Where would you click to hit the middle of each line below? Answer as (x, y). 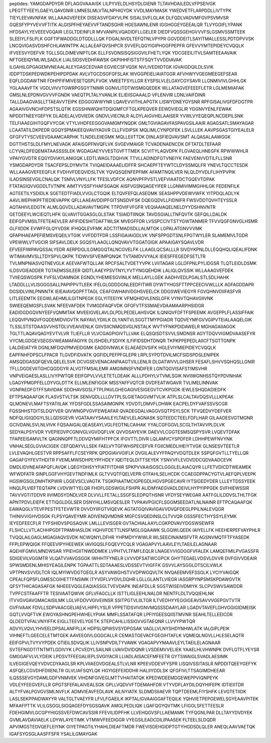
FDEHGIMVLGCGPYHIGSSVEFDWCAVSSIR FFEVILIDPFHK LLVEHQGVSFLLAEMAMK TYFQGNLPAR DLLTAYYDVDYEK (131, 713)
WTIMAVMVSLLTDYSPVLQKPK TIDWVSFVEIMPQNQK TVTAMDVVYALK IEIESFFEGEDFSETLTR (107, 256)
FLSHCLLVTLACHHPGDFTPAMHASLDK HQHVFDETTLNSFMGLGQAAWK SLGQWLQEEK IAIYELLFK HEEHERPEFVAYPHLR (135, 530)
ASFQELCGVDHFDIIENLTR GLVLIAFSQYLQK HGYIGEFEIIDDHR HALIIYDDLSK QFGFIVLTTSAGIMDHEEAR (117, 671)
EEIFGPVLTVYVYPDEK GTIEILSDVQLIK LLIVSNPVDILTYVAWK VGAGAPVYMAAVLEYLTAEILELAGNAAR (115, 643)
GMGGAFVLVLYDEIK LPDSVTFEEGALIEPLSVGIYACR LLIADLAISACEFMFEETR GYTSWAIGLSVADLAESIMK (119, 657)
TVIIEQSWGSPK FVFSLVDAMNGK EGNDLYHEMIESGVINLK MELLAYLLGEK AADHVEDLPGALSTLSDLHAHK (119, 277)
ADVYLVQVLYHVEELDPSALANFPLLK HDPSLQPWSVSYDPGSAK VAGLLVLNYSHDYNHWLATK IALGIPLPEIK (119, 628)
